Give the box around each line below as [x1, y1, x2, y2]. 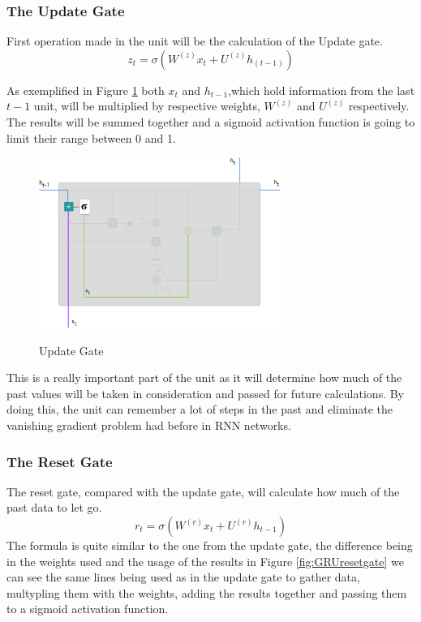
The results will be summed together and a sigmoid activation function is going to [6, 114, 415, 130]
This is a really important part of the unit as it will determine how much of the [6, 369, 402, 386]
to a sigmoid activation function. [6, 600, 169, 617]
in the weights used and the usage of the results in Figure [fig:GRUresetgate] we [6, 552, 404, 569]
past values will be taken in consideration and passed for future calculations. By [6, 384, 405, 401]
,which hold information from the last [228, 81, 415, 98]
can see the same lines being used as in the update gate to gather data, [6, 568, 360, 586]
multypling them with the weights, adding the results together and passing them [6, 584, 407, 601]
